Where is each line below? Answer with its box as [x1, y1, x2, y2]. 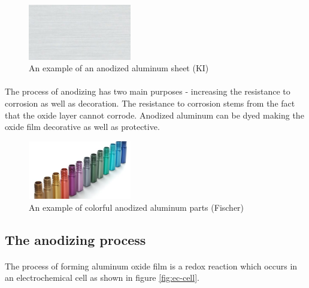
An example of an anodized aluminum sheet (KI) [29, 62, 209, 74]
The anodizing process [5, 230, 146, 248]
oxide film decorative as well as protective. [5, 120, 160, 133]
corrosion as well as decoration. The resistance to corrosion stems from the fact [5, 97, 295, 110]
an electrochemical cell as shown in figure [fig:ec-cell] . [5, 271, 199, 284]
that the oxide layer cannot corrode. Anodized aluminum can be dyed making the [5, 108, 304, 121]
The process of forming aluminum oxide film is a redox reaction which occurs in [5, 259, 298, 272]
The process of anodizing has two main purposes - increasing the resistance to [5, 85, 290, 98]
